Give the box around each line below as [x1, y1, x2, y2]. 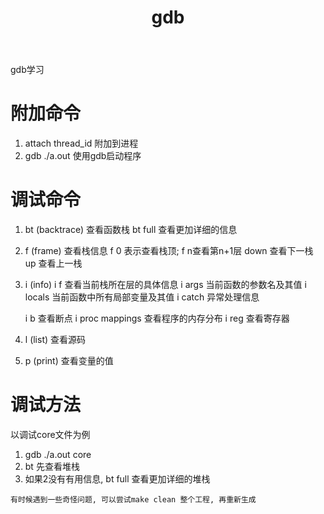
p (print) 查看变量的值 [24, 355, 114, 367]
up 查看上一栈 [24, 257, 83, 270]
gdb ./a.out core [24, 449, 92, 460]
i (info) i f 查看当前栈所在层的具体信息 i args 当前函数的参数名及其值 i [24, 279, 307, 291]
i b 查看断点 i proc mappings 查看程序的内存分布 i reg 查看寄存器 [24, 312, 290, 325]
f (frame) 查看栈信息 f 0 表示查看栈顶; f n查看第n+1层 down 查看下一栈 [24, 245, 314, 257]
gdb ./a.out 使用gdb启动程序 [24, 150, 142, 162]
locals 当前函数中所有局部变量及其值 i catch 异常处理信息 [24, 291, 260, 303]
